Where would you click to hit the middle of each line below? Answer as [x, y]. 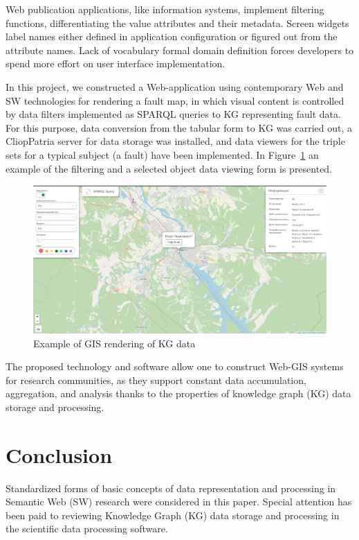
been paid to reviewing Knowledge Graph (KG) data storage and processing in [173, 515]
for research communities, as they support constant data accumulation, [156, 380]
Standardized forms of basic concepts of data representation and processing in [171, 488]
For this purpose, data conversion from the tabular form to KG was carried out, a [179, 127]
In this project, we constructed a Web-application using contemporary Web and [175, 86]
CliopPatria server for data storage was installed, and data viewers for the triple [175, 141]
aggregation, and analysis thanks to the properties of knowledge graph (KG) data [178, 393]
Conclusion [59, 454]
